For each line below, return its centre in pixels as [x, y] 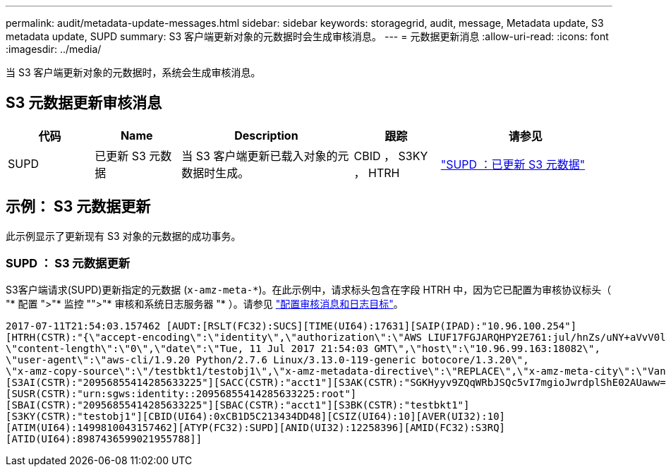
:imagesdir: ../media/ [54, 49]
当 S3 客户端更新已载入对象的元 [265, 156]
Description [266, 135]
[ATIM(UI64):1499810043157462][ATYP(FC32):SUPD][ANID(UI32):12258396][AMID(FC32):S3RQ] [256, 428]
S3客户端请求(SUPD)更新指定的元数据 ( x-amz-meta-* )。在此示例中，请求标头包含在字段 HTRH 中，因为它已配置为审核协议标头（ [309, 290]
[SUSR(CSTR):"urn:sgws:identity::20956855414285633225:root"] [181, 394]
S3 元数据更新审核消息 [84, 103]
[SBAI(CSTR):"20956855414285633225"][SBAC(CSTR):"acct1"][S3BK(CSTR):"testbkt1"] [238, 405]
